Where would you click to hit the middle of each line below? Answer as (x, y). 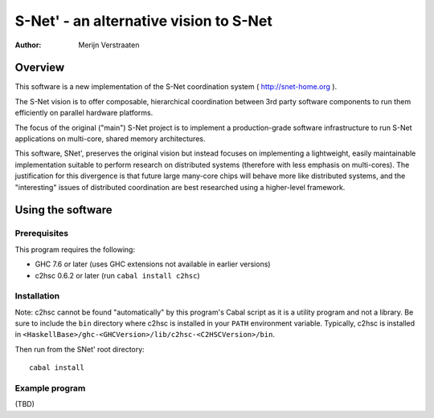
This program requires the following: (75, 250)
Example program (50, 388)
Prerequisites (41, 233)
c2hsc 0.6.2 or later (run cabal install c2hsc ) (117, 275)
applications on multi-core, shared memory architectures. (110, 139)
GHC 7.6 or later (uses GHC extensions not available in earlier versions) (153, 264)
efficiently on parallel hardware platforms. (84, 113)
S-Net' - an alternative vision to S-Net (143, 21)
